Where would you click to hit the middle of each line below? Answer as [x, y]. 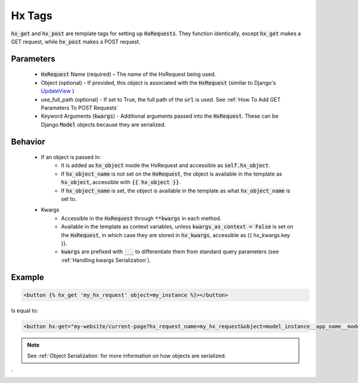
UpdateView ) [58, 91]
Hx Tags [32, 16]
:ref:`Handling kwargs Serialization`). [106, 260]
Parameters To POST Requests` [80, 108]
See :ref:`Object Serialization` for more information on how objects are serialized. [127, 356]
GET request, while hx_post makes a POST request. [76, 41]
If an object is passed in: [71, 157]
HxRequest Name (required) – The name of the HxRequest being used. [128, 74]
